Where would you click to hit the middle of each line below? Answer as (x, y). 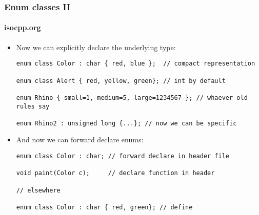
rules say (33, 106)
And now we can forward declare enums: (80, 139)
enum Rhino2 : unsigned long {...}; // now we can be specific (126, 123)
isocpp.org (23, 27)
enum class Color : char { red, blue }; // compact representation (136, 64)
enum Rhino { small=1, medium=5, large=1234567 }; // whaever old (132, 98)
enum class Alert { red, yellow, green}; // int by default (121, 81)
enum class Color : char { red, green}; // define (104, 208)
